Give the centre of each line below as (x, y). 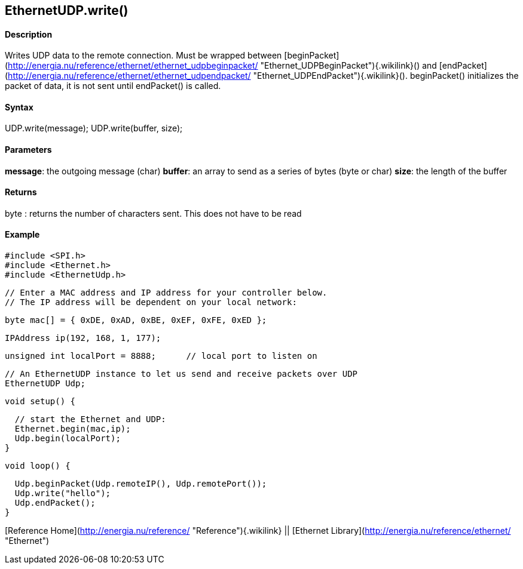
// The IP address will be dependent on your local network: (151, 302)
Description (29, 34)
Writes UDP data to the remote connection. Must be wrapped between (143, 56)
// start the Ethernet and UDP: (90, 419)
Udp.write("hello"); (63, 493)
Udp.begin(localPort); (68, 439)
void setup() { (40, 402)
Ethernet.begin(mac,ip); (73, 429)
